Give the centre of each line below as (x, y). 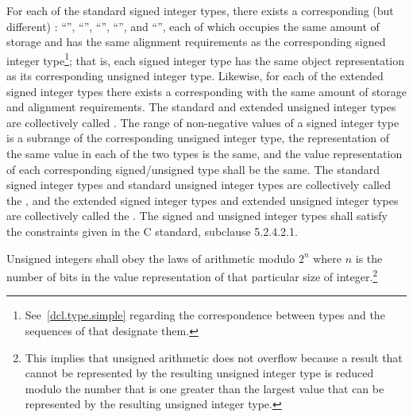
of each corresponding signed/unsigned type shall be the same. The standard (193, 169)
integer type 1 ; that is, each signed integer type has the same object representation (206, 59)
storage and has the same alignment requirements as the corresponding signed (196, 42)
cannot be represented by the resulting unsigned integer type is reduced (199, 373)
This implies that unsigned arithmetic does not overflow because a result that (214, 357)
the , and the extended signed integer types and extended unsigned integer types (203, 200)
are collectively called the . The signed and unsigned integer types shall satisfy (197, 216)
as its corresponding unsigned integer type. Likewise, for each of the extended (195, 76)
